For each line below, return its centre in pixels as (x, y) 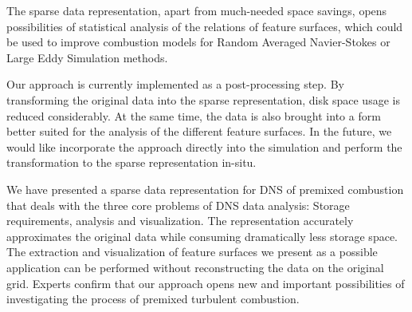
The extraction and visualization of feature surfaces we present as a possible (192, 252)
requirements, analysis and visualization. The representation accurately (180, 221)
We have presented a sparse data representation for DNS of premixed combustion (205, 189)
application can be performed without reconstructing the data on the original (195, 267)
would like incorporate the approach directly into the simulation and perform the (204, 146)
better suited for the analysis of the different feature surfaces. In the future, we (199, 131)
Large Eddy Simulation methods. (87, 57)
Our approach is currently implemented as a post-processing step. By (175, 84)
